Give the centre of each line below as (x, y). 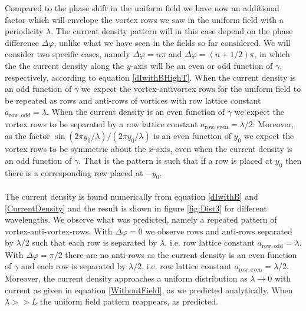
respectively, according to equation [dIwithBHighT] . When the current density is (150, 77)
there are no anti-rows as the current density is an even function (181, 254)
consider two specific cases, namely (68, 54)
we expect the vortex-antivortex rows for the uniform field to (191, 89)
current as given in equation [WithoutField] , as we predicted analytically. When (149, 290)
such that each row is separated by (95, 242)
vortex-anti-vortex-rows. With (59, 231)
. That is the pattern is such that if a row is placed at (176, 160)
